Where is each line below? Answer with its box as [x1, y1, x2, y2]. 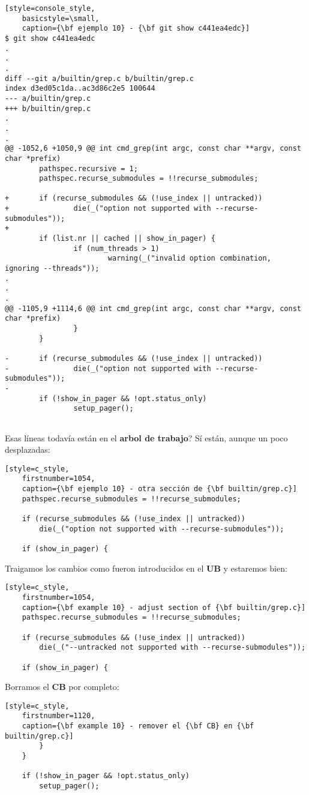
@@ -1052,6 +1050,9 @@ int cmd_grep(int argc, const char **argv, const [5, 144, 301, 153]
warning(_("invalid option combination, [107, 254, 271, 263]
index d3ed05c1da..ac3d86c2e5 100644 [5, 84, 155, 93]
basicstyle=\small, [22, 14, 100, 23]
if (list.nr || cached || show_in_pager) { [39, 234, 215, 243]
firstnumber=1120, [22, 712, 95, 721]
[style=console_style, [5, 4, 95, 13]
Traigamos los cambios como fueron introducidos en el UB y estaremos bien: [5, 561, 287, 574]
